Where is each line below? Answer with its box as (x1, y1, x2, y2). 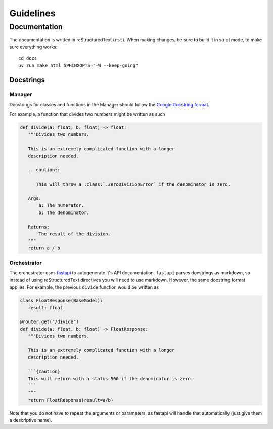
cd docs (18, 56, 37, 61)
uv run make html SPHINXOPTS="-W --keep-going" (18, 62, 139, 68)
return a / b (28, 245, 61, 251)
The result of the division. (38, 231, 111, 237)
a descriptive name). (9, 417, 53, 423)
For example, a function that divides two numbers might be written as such (9, 111, 165, 117)
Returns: (28, 224, 50, 230)
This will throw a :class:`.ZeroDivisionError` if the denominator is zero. (36, 182, 231, 187)
